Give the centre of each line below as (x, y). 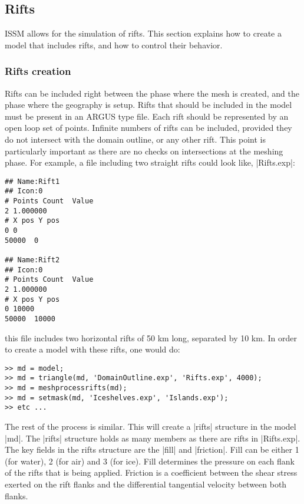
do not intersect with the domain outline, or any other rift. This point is (135, 139)
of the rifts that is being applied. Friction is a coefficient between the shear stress (151, 472)
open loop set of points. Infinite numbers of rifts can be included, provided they (148, 128)
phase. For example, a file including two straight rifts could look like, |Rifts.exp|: (150, 162)
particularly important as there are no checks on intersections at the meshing (144, 151)
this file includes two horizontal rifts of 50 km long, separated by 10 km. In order (151, 337)
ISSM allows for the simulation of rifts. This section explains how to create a (143, 33)
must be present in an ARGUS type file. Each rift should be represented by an (147, 116)
